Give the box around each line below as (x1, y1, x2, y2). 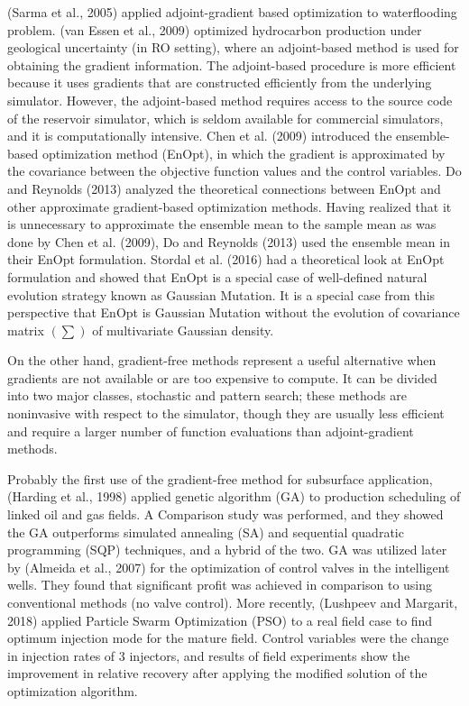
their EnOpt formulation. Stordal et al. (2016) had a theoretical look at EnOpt (7, 250, 445, 269)
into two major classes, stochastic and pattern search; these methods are (7, 386, 407, 405)
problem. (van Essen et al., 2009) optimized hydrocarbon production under (7, 20, 422, 39)
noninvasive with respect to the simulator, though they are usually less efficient (7, 404, 445, 423)
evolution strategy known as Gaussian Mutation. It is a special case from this (7, 285, 436, 304)
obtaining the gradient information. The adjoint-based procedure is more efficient (7, 55, 456, 74)
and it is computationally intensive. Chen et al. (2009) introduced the (7, 126, 392, 145)
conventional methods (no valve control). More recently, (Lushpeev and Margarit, (7, 593, 458, 611)
